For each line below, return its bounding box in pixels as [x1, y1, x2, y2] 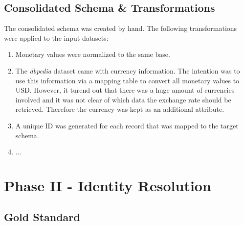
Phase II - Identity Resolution [4, 175, 211, 195]
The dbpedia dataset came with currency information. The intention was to [15, 65, 240, 75]
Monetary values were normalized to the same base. [15, 49, 170, 59]
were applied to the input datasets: [4, 32, 109, 43]
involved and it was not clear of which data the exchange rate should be [15, 94, 231, 104]
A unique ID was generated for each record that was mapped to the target [15, 120, 239, 130]
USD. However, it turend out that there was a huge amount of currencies [15, 85, 235, 95]
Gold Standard [4, 209, 80, 224]
